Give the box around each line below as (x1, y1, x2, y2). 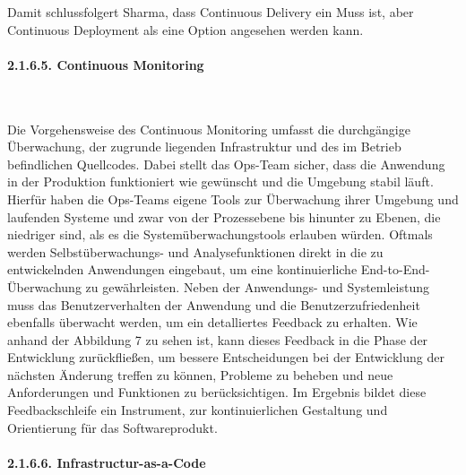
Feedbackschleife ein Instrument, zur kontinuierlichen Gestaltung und (7, 401, 388, 419)
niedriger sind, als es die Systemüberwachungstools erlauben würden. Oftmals (7, 225, 433, 244)
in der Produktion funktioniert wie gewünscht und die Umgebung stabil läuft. (7, 172, 434, 191)
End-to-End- (360, 260, 430, 279)
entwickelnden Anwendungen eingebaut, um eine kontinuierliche (7, 260, 358, 279)
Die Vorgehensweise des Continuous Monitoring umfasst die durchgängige (7, 119, 410, 138)
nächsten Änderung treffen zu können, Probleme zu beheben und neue (7, 365, 393, 384)
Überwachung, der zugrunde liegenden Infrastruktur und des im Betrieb (7, 137, 401, 156)
